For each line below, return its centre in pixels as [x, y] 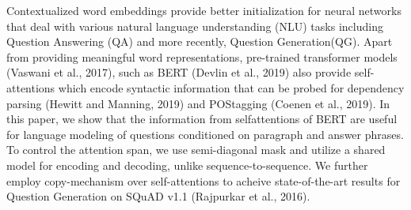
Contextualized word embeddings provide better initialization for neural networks [204, 10]
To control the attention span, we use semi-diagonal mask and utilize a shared [196, 150]
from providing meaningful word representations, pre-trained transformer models [202, 56]
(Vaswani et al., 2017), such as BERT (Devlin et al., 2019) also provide [179, 72]
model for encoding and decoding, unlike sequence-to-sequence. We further [187, 165]
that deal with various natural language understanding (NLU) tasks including [195, 26]
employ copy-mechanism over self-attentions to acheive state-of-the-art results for [204, 180]
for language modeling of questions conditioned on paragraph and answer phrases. [205, 134]
